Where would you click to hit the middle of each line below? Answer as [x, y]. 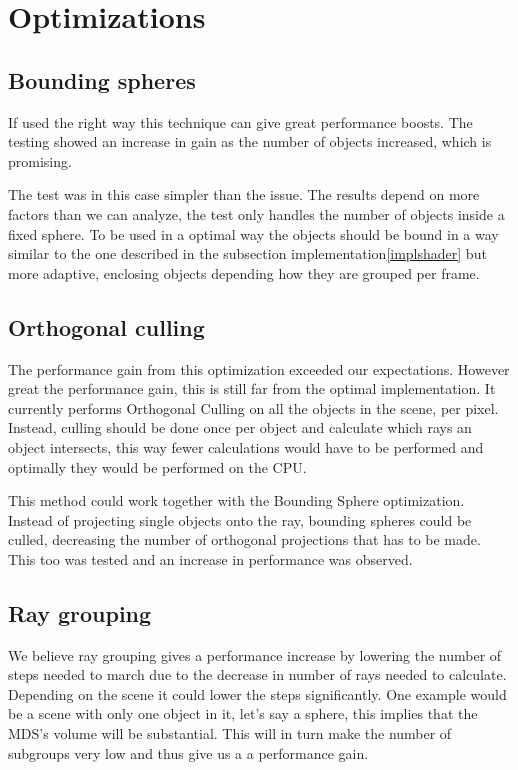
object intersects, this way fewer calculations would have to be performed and [246, 446]
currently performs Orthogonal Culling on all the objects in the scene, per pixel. [253, 407]
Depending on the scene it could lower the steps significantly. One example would [257, 693]
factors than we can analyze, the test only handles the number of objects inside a [256, 213]
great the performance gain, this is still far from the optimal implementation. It [252, 388]
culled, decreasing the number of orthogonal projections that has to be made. [244, 539]
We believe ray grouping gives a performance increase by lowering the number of [255, 654]
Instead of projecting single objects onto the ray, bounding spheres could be [240, 519]
